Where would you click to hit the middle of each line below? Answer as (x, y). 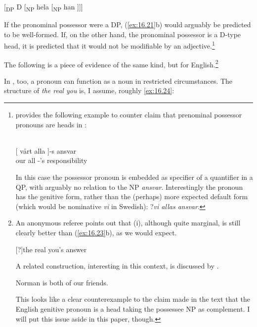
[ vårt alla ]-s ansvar (46, 150)
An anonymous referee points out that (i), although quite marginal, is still (128, 223)
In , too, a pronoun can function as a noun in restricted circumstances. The (118, 81)
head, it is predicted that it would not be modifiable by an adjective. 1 (109, 45)
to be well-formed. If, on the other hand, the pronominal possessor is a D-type (123, 34)
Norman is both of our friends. (62, 282)
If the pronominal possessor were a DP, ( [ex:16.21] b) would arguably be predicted (128, 25)
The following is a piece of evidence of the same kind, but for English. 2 (111, 63)
